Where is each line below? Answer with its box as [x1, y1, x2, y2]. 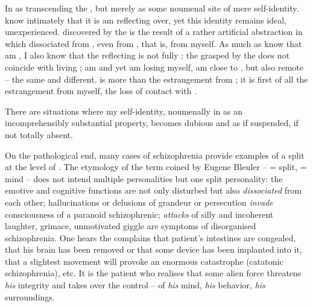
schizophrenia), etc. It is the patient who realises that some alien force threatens [5, 267, 302, 279]
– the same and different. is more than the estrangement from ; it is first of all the [5, 72, 308, 85]
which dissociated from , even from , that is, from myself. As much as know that [5, 37, 302, 49]
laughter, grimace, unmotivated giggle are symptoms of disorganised [5, 220, 256, 232]
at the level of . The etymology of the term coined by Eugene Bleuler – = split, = [5, 160, 307, 173]
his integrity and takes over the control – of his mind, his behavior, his [5, 279, 265, 291]
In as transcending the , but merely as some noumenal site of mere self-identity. [5, 2, 299, 14]
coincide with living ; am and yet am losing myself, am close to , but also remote [5, 60, 303, 73]
